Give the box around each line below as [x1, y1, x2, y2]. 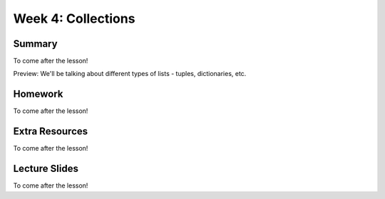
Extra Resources [13, 125, 88, 138]
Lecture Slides [13, 163, 78, 175]
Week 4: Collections [13, 11, 135, 26]
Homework [13, 88, 63, 100]
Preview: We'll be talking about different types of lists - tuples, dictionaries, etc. [13, 70, 247, 78]
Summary [13, 38, 58, 50]
